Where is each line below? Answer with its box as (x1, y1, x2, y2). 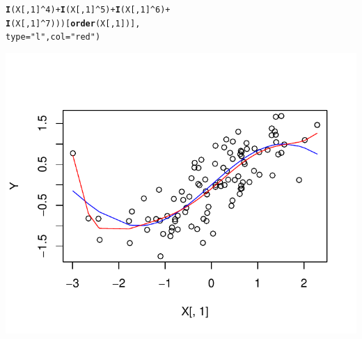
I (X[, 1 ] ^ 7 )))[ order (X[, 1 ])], (6, 18, 141, 29)
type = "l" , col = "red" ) (6, 32, 101, 42)
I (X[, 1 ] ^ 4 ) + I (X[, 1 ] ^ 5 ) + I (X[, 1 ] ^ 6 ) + (6, 5, 171, 15)
